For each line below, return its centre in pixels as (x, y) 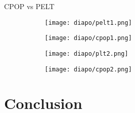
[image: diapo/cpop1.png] (88, 38)
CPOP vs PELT (29, 6)
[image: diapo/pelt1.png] (88, 23)
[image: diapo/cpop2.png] (88, 69)
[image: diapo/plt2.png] (87, 53)
